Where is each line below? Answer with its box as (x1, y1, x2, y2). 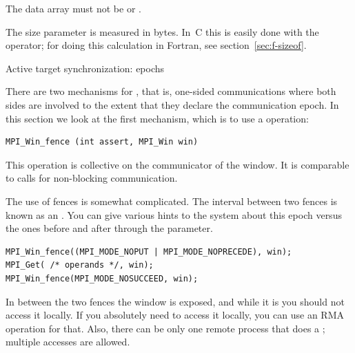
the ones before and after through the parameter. (6, 221, 213, 235)
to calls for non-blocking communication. (6, 171, 178, 185)
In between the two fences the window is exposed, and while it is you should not (6, 294, 345, 308)
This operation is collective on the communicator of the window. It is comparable (6, 157, 349, 171)
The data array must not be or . (6, 1, 141, 15)
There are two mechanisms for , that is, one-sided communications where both (6, 84, 336, 98)
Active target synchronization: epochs (6, 61, 165, 75)
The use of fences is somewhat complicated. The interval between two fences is (6, 193, 338, 208)
